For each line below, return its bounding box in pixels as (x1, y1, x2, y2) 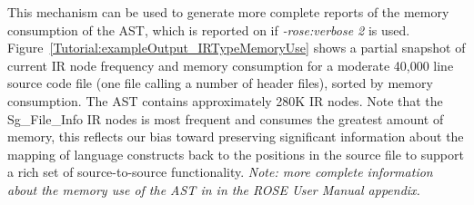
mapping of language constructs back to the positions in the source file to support (7, 144, 464, 163)
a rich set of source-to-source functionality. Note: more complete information (7, 162, 433, 181)
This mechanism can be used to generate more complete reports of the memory (7, 3, 449, 21)
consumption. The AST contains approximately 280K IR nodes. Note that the (7, 91, 443, 110)
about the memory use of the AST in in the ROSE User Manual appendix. (7, 180, 420, 199)
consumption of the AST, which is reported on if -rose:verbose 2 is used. (7, 20, 410, 39)
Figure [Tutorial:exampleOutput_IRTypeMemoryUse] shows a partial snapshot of (7, 38, 466, 57)
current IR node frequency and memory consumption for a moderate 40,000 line (7, 55, 454, 74)
